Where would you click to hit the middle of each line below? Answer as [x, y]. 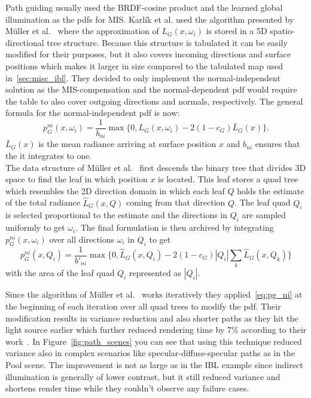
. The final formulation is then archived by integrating [175, 227]
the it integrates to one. [49, 156]
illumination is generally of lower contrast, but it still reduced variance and [143, 376]
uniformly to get [35, 227]
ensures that [278, 144]
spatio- [282, 31]
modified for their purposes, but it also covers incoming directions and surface [148, 54]
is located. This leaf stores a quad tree [228, 179]
